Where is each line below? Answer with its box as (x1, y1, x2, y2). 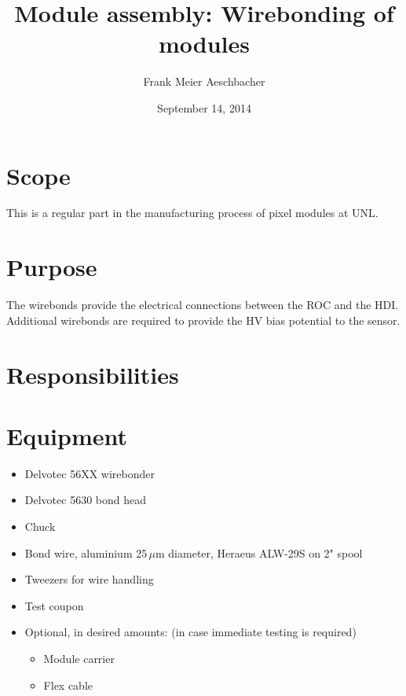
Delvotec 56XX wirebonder (24, 465, 155, 481)
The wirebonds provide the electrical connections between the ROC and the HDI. (6, 296, 399, 313)
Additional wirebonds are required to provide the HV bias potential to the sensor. (6, 311, 401, 328)
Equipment (6, 419, 127, 451)
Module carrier (43, 650, 115, 666)
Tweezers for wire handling (24, 571, 154, 587)
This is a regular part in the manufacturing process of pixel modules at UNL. (6, 204, 379, 221)
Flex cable (43, 676, 93, 693)
